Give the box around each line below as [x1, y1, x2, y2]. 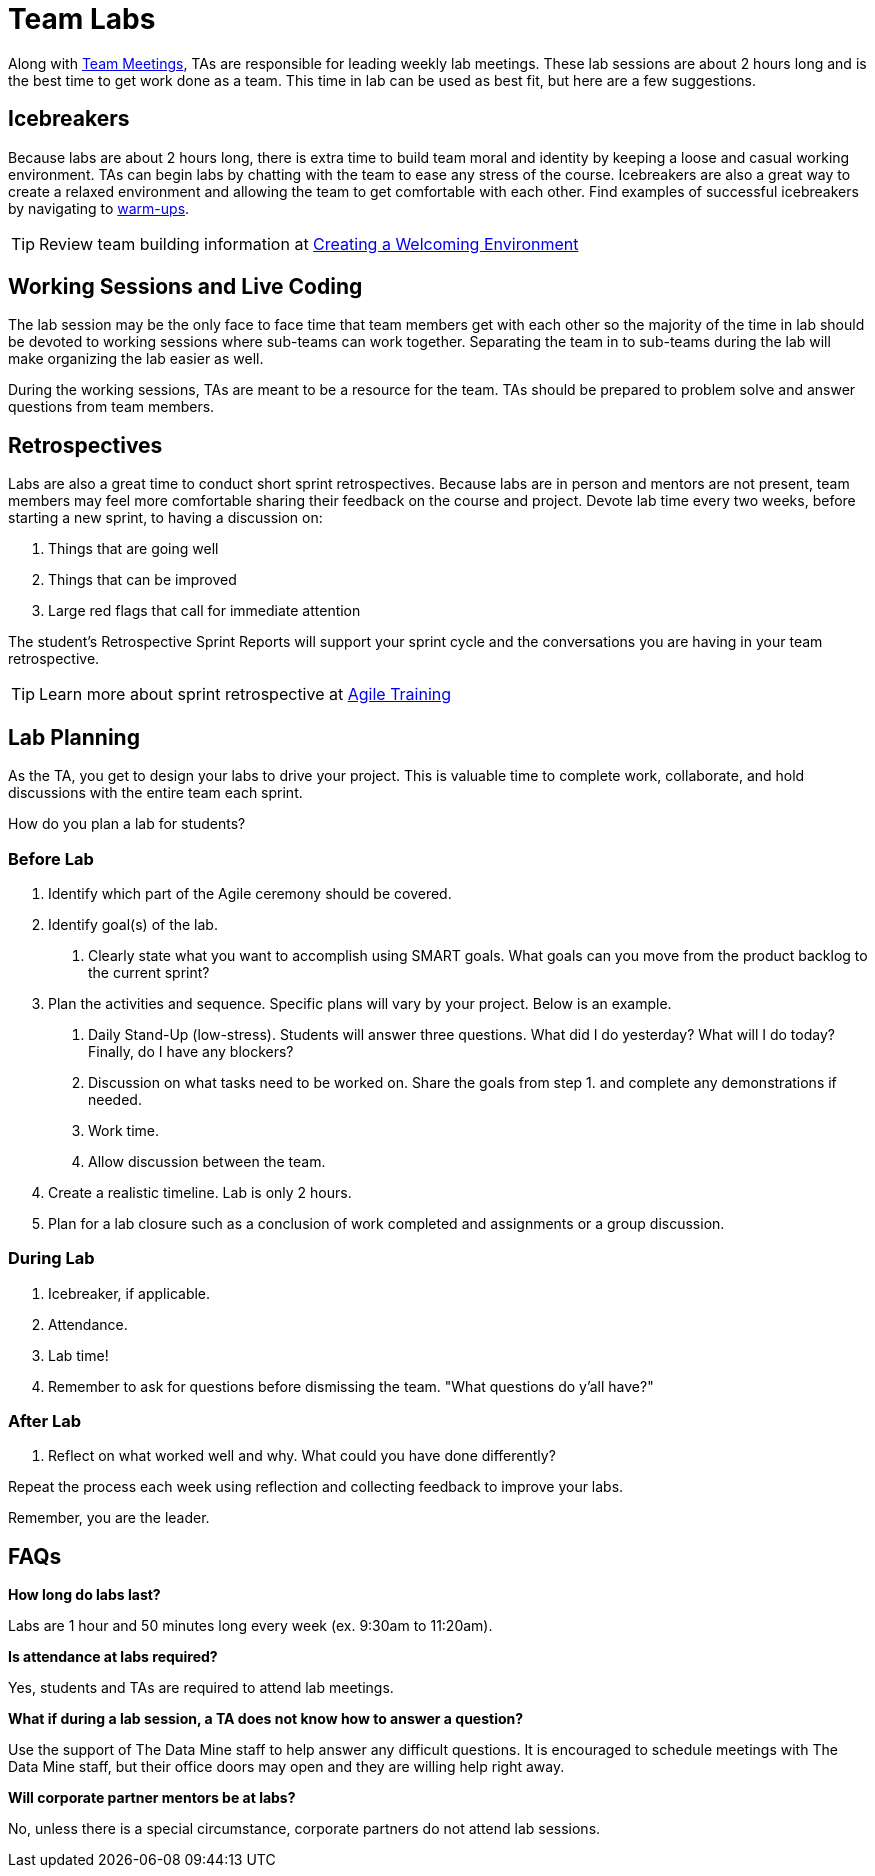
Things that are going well [48, 540, 219, 558]
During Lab [8, 1248, 95, 1269]
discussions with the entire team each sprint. [8, 784, 303, 802]
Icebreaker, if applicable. [48, 1284, 211, 1302]
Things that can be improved [48, 571, 237, 589]
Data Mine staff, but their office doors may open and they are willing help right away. [8, 1758, 565, 1776]
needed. [88, 1090, 142, 1108]
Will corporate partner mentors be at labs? [8, 1789, 296, 1807]
